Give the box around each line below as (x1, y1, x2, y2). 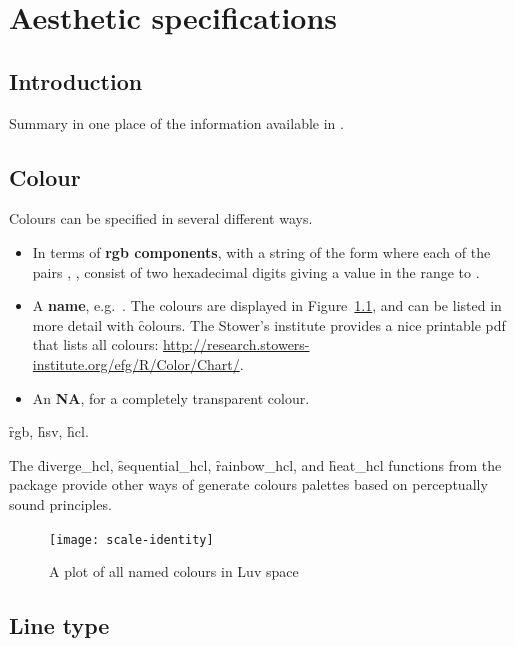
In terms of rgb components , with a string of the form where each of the (32, 241, 491, 262)
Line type (9, 610, 110, 641)
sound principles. (9, 493, 112, 514)
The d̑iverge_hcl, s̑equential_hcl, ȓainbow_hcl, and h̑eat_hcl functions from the (9, 454, 502, 475)
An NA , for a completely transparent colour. (32, 387, 310, 408)
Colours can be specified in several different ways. (9, 208, 313, 229)
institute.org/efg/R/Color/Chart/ (32, 353, 240, 374)
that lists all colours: (32, 334, 159, 355)
